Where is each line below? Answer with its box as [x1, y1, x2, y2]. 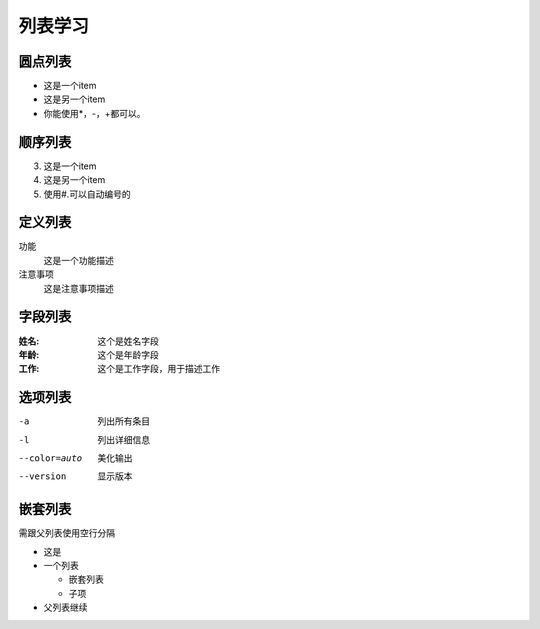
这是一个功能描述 [43, 254, 114, 266]
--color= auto [18, 452, 83, 464]
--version [18, 471, 67, 482]
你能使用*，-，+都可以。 [43, 107, 146, 119]
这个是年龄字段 [97, 348, 159, 360]
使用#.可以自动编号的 [43, 188, 131, 200]
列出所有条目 [97, 415, 150, 427]
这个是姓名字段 [97, 335, 159, 347]
